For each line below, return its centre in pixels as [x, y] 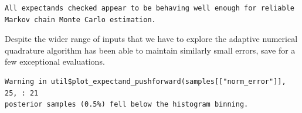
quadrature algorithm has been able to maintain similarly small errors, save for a [150, 50]
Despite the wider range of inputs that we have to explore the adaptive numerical [151, 39]
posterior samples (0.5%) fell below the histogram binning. [127, 105]
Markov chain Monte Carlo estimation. [80, 20]
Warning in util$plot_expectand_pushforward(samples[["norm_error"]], [145, 81]
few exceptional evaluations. [55, 61]
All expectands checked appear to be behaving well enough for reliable [150, 8]
